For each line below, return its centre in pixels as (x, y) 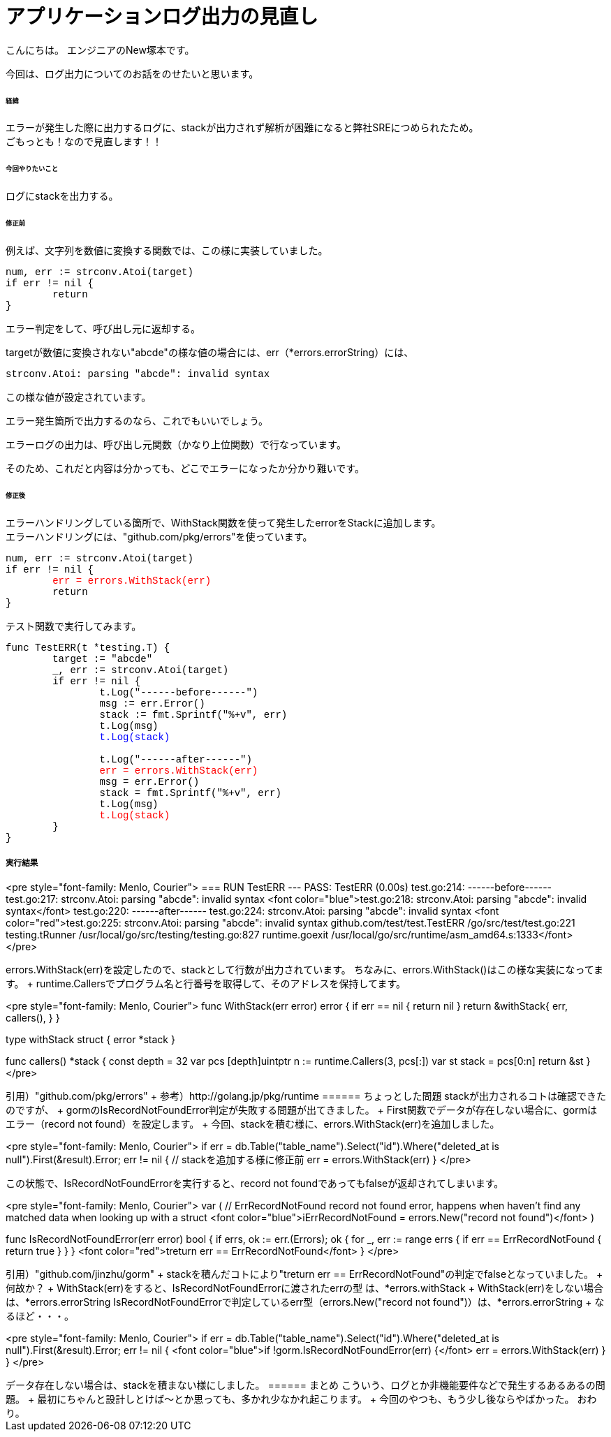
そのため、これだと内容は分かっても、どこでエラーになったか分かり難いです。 (185, 468)
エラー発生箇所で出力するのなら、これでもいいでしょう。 (137, 420)
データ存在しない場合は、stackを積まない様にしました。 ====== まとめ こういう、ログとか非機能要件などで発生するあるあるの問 (305, 1385)
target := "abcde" (103, 659)
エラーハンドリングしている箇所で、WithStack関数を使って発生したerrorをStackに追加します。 (223, 522)
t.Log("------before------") (179, 692)
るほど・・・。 (40, 1316)
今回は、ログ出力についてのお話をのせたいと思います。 (132, 73)
